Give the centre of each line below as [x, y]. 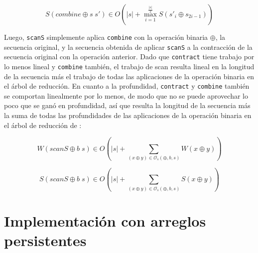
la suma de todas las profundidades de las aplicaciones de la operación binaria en [128, 115]
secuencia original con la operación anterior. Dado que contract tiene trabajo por [129, 57]
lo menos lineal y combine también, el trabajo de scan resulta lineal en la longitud [129, 66]
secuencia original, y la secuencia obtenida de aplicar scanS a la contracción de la [128, 47]
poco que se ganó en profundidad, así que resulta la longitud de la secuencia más [127, 105]
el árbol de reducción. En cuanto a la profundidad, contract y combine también [127, 86]
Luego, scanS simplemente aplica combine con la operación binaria [106, 37]
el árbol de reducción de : [43, 125]
